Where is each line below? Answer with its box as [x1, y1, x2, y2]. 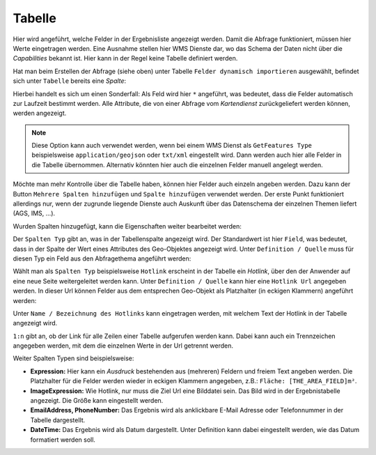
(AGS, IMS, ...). [13, 209, 56, 217]
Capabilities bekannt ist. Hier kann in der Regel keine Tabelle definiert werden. [13, 54, 238, 63]
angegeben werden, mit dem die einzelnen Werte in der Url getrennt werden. [13, 341, 233, 350]
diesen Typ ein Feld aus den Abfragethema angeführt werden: [13, 254, 191, 263]
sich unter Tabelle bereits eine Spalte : [13, 77, 127, 85]
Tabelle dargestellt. [30, 415, 86, 424]
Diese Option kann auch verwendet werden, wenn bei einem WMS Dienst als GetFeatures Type [31, 141, 313, 150]
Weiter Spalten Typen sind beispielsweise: [13, 354, 134, 362]
